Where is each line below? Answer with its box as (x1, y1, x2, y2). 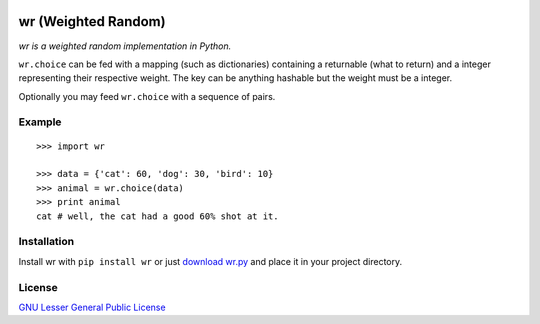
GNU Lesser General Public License (18, 301, 166, 313)
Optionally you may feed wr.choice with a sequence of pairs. (18, 90, 276, 102)
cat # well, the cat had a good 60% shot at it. (36, 210, 279, 222)
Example (18, 115, 62, 129)
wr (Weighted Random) (18, 13, 166, 30)
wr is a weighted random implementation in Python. (18, 40, 232, 52)
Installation (18, 235, 75, 249)
